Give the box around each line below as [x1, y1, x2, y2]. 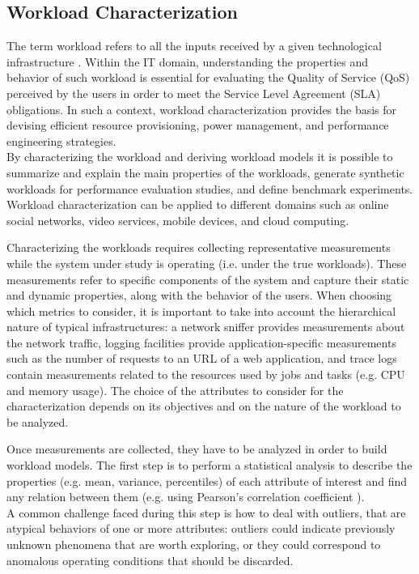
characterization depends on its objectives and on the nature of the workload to [6, 398, 401, 415]
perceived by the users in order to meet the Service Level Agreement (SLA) [6, 84, 381, 101]
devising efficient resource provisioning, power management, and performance [6, 117, 389, 134]
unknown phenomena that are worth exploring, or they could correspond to [6, 536, 381, 553]
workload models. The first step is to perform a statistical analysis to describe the [6, 457, 413, 474]
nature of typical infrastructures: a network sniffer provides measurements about [6, 318, 405, 335]
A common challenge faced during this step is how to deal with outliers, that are [6, 504, 406, 521]
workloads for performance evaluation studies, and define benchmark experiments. [6, 180, 413, 197]
